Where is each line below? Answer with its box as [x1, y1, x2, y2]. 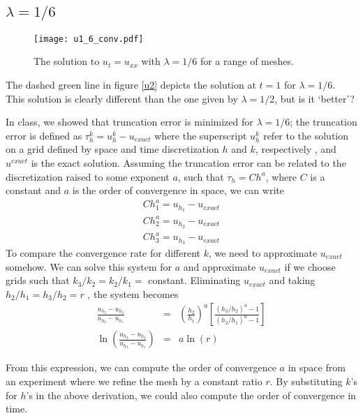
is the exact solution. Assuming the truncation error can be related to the [31, 156, 346, 170]
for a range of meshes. [200, 54, 294, 68]
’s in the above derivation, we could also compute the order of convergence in [26, 387, 356, 402]
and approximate [183, 259, 256, 274]
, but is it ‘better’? [274, 91, 355, 105]
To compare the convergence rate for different [6, 245, 200, 260]
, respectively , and [255, 142, 336, 156]
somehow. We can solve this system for [6, 259, 172, 274]
